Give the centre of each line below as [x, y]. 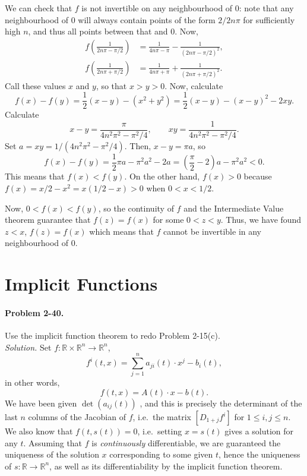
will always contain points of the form [147, 19]
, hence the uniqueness [259, 454]
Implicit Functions [81, 284]
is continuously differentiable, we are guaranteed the [186, 442]
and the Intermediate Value [234, 208]
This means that [35, 176]
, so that [111, 85]
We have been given [41, 403]
